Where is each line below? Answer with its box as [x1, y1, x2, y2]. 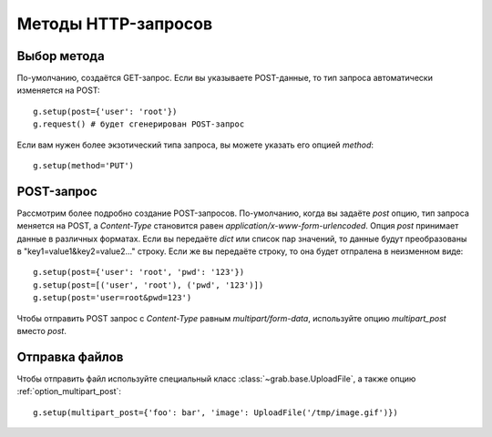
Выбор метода [16, 48, 105, 64]
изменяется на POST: [16, 85, 100, 96]
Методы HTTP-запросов [16, 14, 213, 34]
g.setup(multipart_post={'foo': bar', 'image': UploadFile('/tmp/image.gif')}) [33, 407, 398, 418]
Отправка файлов [16, 349, 124, 364]
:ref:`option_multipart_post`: [16, 386, 122, 397]
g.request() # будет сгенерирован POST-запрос [33, 119, 245, 129]
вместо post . [16, 326, 67, 337]
